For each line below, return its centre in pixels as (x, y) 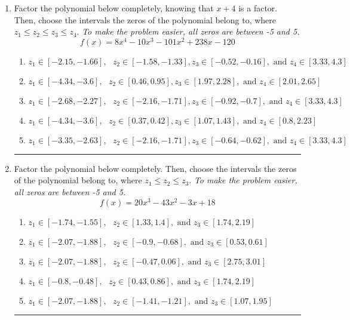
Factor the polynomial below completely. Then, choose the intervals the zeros (155, 168)
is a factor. (258, 8)
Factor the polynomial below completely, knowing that (114, 8)
